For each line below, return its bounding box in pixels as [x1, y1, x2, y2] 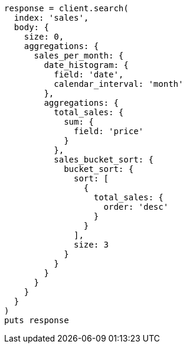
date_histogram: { [44, 60, 129, 70]
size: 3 [74, 240, 109, 249]
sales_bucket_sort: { [54, 155, 154, 164]
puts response [4, 316, 69, 325]
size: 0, [24, 32, 64, 41]
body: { [14, 22, 49, 32]
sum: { [64, 117, 94, 126]
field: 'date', [54, 70, 124, 79]
